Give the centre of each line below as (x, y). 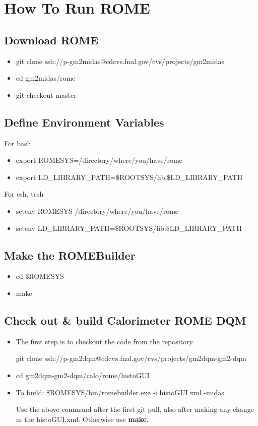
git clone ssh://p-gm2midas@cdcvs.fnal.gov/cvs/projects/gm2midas (120, 61)
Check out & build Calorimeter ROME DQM (125, 320)
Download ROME (51, 40)
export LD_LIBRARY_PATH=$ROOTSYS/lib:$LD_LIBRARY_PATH (129, 177)
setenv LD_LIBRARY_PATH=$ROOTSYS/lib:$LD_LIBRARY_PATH (129, 228)
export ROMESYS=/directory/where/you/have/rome (99, 160)
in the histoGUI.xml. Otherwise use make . (82, 419)
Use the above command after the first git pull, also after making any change (135, 409)
